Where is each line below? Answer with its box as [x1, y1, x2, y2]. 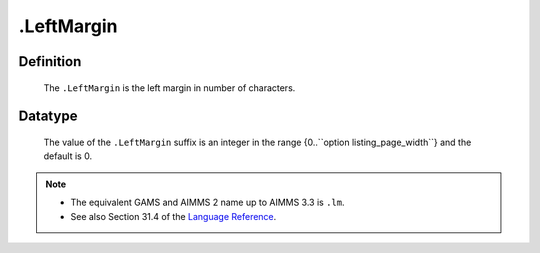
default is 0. [43, 150, 93, 162]
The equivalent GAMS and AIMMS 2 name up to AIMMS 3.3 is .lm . [70, 196, 345, 209]
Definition [18, 53, 82, 70]
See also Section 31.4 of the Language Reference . [70, 210, 277, 222]
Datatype [18, 108, 78, 125]
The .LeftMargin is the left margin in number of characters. [43, 81, 296, 94]
